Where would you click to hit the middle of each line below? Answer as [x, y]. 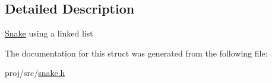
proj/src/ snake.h [35, 73]
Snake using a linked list [49, 33]
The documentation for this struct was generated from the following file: [136, 53]
